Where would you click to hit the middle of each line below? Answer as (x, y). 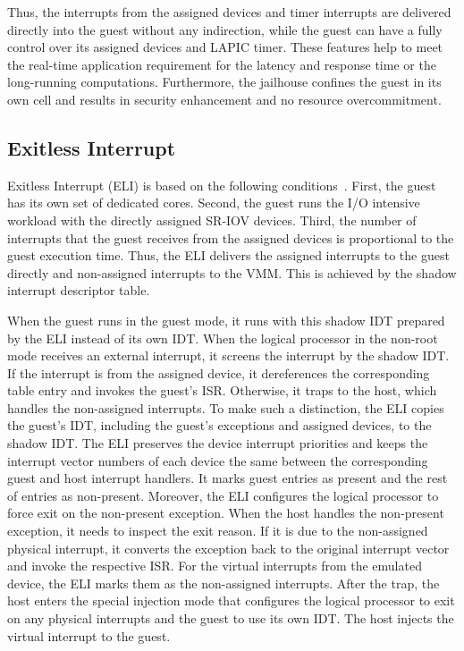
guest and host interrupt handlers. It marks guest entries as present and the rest (228, 478)
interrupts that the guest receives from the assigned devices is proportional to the (231, 237)
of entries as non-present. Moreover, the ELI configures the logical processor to (223, 495)
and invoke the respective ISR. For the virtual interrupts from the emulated (215, 566)
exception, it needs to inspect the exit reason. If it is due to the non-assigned (218, 531)
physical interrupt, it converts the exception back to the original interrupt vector (228, 548)
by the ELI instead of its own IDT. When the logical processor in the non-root (223, 338)
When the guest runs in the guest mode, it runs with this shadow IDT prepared (226, 320)
